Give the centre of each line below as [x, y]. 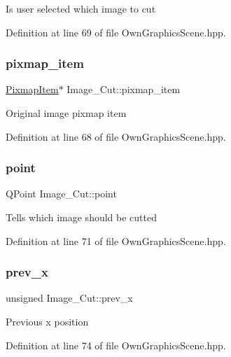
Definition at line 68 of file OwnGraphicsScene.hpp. [116, 136]
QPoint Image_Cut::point [61, 194]
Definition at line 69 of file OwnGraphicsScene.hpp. [116, 32]
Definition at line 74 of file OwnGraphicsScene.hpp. [116, 345]
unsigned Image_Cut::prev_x [69, 298]
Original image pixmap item [66, 113]
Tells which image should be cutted [81, 217]
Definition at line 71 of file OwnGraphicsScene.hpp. [116, 240]
